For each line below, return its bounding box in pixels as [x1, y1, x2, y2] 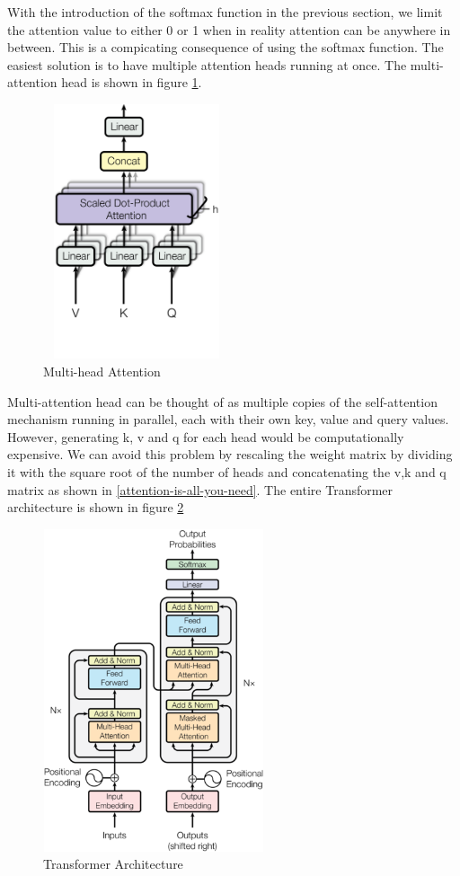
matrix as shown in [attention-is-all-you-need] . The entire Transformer [7, 480, 394, 499]
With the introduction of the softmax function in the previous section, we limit [7, 3, 443, 21]
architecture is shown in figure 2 [7, 498, 184, 517]
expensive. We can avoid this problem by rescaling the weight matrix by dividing [7, 445, 453, 464]
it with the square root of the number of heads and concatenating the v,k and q [7, 462, 447, 481]
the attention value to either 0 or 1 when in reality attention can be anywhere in [7, 20, 451, 39]
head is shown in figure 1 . [61, 73, 202, 92]
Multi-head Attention [43, 362, 161, 381]
